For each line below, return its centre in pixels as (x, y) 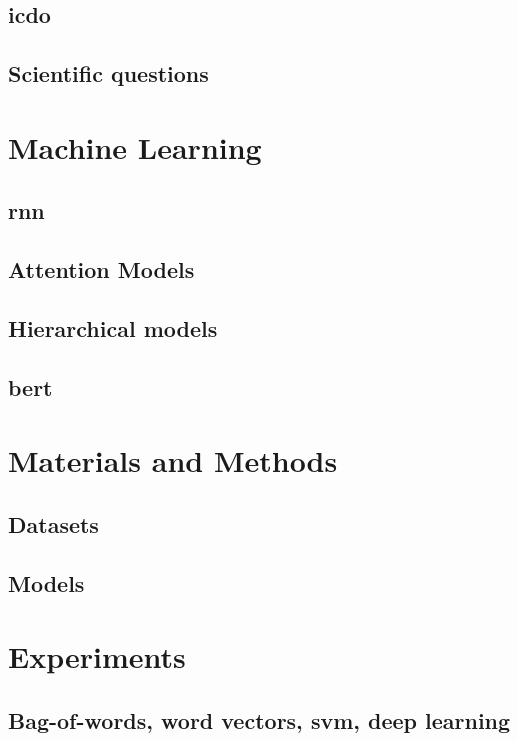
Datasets (53, 523)
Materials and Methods (173, 460)
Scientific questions (108, 73)
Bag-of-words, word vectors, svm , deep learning (259, 719)
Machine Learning (135, 146)
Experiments (97, 656)
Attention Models (101, 269)
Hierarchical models (113, 327)
